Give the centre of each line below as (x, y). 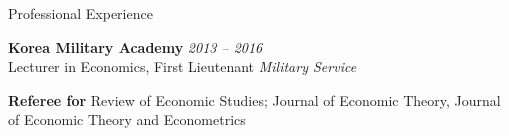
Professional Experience (80, 13)
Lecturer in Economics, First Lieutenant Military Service (182, 66)
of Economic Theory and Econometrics (127, 119)
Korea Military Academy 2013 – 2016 (135, 46)
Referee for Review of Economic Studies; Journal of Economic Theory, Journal (254, 99)
